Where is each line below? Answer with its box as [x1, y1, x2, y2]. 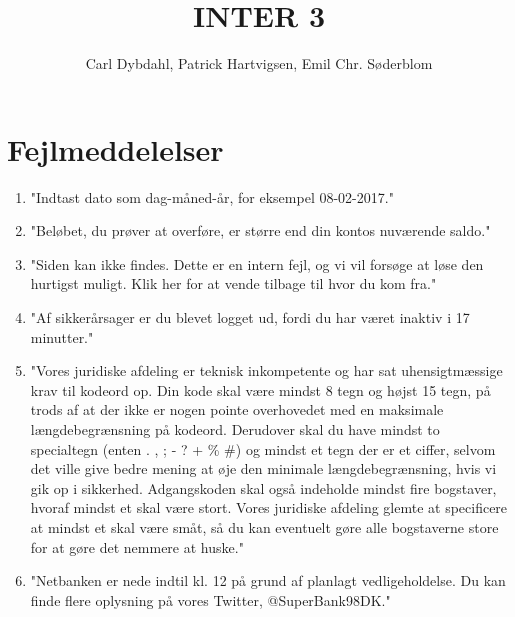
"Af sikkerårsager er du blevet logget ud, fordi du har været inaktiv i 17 [30, 307, 470, 328]
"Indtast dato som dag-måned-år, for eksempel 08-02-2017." [30, 186, 394, 207]
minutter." [30, 326, 94, 347]
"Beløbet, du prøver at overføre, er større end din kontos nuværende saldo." [30, 220, 491, 241]
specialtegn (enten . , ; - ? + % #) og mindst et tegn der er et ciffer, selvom [30, 438, 496, 459]
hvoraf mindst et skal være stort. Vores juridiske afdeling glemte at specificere [30, 497, 508, 518]
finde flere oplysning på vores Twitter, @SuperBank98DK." [30, 589, 391, 610]
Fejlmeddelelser [7, 128, 224, 169]
